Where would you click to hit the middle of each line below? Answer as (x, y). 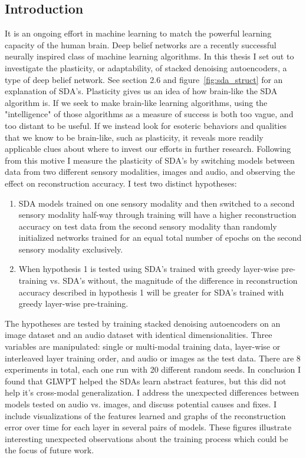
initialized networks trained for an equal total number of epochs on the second (160, 238)
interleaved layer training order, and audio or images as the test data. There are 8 (153, 358)
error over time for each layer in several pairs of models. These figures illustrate (148, 427)
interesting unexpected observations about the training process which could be (147, 438)
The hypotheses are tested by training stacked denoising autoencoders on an (143, 323)
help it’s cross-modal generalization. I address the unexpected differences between (152, 392)
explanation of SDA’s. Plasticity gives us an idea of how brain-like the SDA (141, 91)
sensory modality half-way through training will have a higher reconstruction (157, 215)
